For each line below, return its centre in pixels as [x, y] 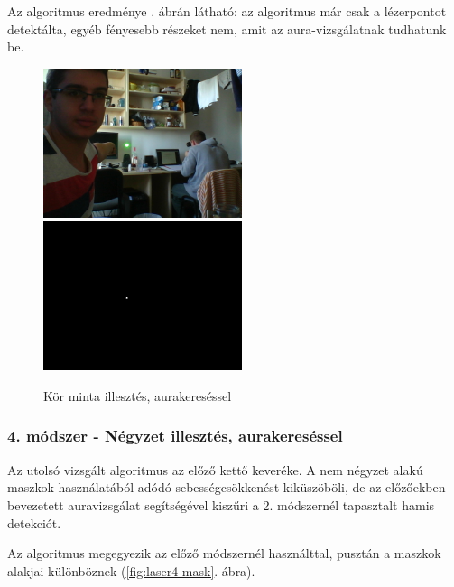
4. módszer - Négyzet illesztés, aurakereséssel [175, 436]
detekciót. [34, 522]
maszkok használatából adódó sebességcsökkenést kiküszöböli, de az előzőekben [227, 487]
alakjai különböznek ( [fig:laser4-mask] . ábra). [131, 570]
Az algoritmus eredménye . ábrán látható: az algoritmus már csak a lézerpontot [227, 11]
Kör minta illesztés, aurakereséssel [138, 395]
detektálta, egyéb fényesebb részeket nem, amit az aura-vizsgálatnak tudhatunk [227, 28]
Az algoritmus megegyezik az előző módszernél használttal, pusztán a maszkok [224, 553]
